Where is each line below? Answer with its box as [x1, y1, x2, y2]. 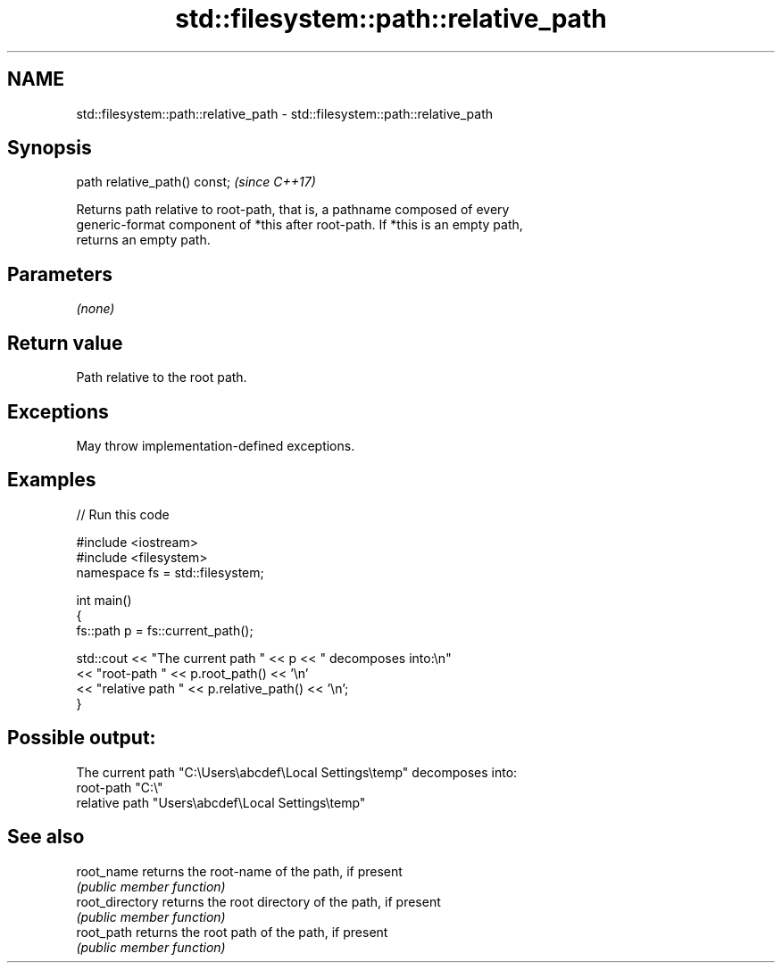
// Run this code [76, 506, 170, 522]
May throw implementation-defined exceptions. [76, 437, 355, 453]
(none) [76, 301, 115, 317]
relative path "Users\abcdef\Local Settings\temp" [76, 794, 366, 810]
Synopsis [7, 137, 92, 160]
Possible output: [7, 726, 156, 750]
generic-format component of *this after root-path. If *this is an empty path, [76, 217, 523, 233]
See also [7, 825, 85, 849]
